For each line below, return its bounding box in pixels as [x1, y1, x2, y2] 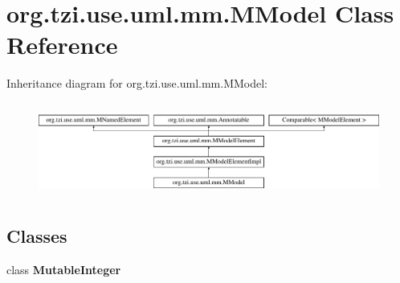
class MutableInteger [6, 261, 121, 278]
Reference [6, 28, 118, 61]
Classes [6, 224, 67, 248]
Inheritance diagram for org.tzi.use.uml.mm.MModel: [6, 75, 267, 92]
